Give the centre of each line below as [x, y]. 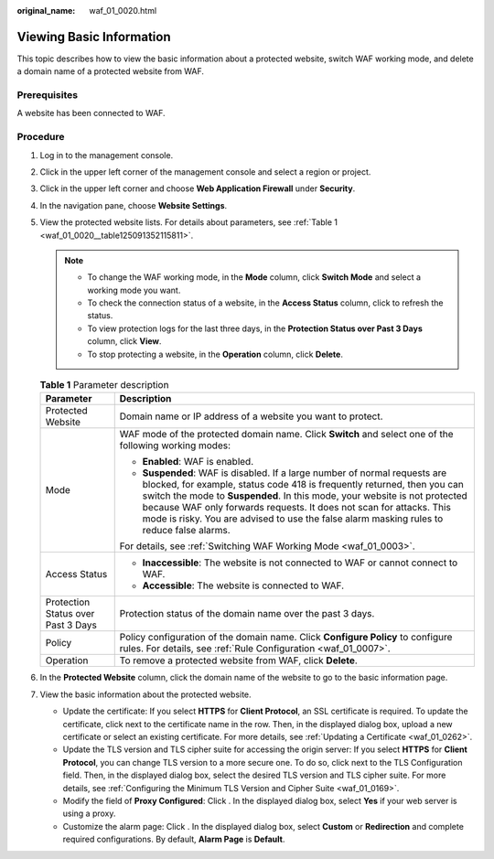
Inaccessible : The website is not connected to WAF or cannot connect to [300, 563]
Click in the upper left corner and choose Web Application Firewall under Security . [198, 188]
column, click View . [124, 341]
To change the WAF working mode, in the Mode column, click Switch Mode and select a [254, 277]
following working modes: [175, 446]
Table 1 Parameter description [104, 385]
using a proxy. [89, 813]
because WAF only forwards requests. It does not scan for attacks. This [297, 508]
